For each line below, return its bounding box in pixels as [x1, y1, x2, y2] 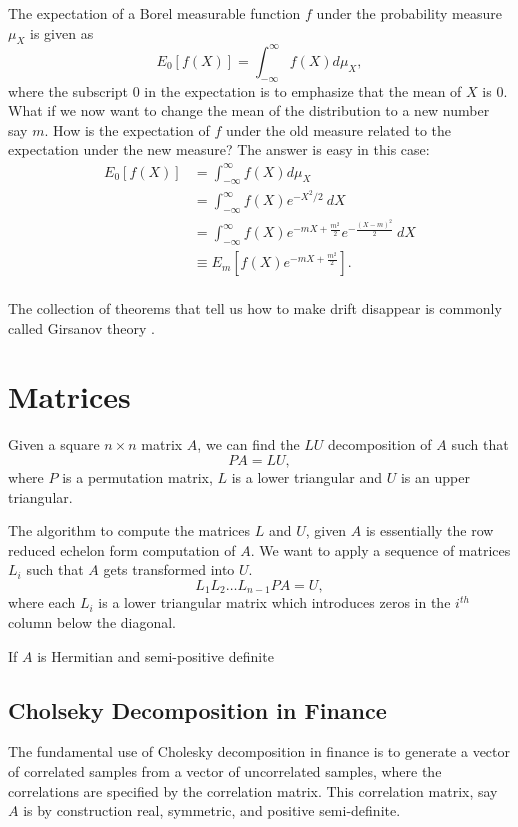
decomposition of [328, 434, 432, 455]
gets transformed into [103, 559, 235, 580]
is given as [30, 22, 94, 43]
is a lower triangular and [231, 467, 383, 487]
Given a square [8, 434, 100, 455]
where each [8, 592, 76, 613]
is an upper [400, 467, 470, 487]
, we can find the [197, 434, 300, 455]
